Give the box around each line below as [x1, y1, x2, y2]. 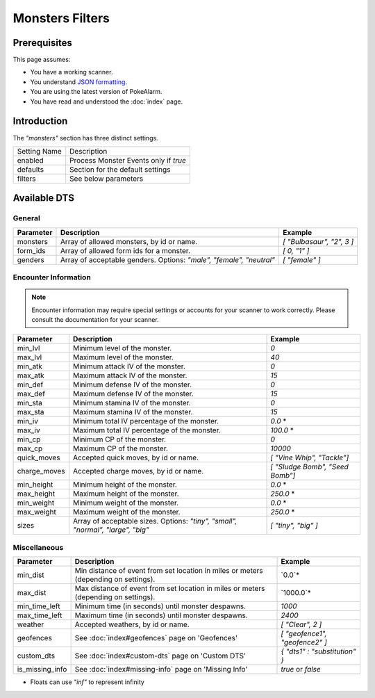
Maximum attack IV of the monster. [73, 371, 187, 380]
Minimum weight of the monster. [73, 498, 179, 508]
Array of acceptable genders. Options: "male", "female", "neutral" [60, 254, 276, 264]
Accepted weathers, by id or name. [74, 619, 190, 629]
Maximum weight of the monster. [73, 508, 181, 517]
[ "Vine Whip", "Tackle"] [270, 453, 349, 462]
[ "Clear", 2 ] [281, 619, 322, 629]
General [12, 213, 41, 223]
